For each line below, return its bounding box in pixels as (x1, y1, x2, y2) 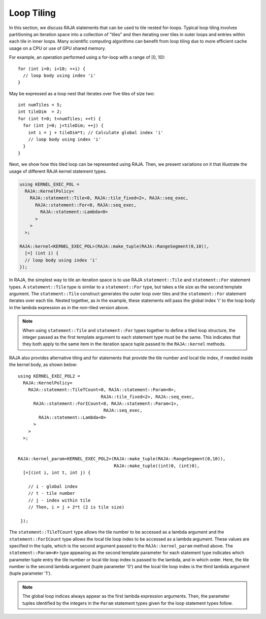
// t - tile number (28, 491, 75, 496)
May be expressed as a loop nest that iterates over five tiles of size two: (9, 90, 155, 96)
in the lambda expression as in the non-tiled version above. (9, 304, 129, 310)
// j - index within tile (28, 497, 91, 503)
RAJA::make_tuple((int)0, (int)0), (113, 463, 200, 469)
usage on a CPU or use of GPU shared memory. (9, 45, 106, 51)
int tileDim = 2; (18, 109, 63, 114)
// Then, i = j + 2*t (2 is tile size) (28, 504, 125, 510)
